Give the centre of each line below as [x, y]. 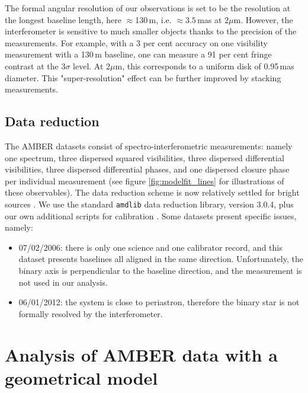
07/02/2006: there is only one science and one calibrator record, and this [150, 247]
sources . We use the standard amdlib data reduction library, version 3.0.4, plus [149, 204]
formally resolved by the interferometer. [91, 313]
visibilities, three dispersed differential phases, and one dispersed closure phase [147, 169]
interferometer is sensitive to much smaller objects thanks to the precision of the [151, 31]
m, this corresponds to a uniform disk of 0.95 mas [205, 65]
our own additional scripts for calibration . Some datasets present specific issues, [151, 215]
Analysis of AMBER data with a [141, 354]
